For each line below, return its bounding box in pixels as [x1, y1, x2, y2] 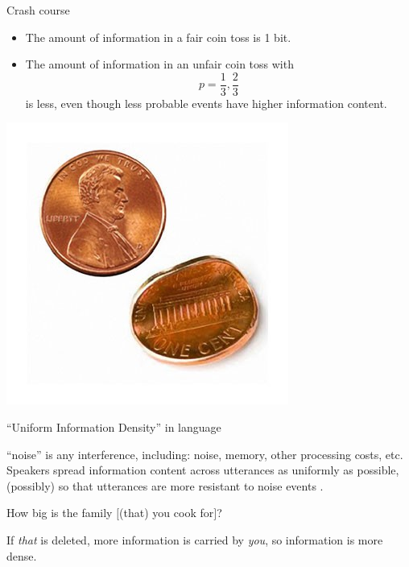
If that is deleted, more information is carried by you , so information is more [6, 532, 383, 548]
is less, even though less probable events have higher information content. [25, 94, 387, 111]
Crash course [6, 2, 70, 18]
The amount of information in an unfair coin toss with [25, 56, 294, 72]
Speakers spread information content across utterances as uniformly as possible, [6, 461, 399, 478]
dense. [6, 547, 37, 564]
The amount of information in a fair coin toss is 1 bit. [25, 28, 291, 45]
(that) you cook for [119, 504, 214, 521]
